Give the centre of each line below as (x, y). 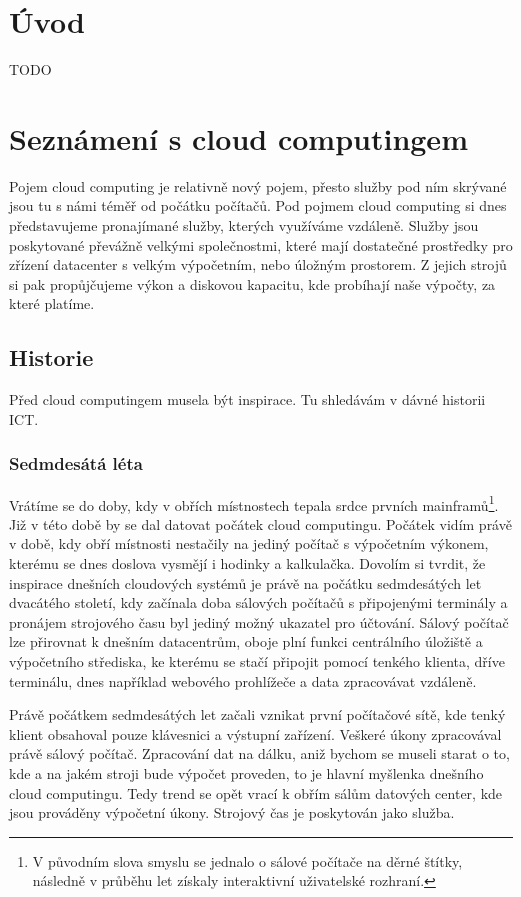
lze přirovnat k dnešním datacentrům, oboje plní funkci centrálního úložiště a (246, 641)
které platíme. (52, 303)
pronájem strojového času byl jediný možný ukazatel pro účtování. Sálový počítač (259, 621)
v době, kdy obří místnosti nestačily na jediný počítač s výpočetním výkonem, (249, 543)
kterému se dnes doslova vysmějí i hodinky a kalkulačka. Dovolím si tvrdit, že (247, 563)
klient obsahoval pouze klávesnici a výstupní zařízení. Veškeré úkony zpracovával (255, 733)
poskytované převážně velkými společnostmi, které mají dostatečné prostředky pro (261, 244)
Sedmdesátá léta (76, 463)
